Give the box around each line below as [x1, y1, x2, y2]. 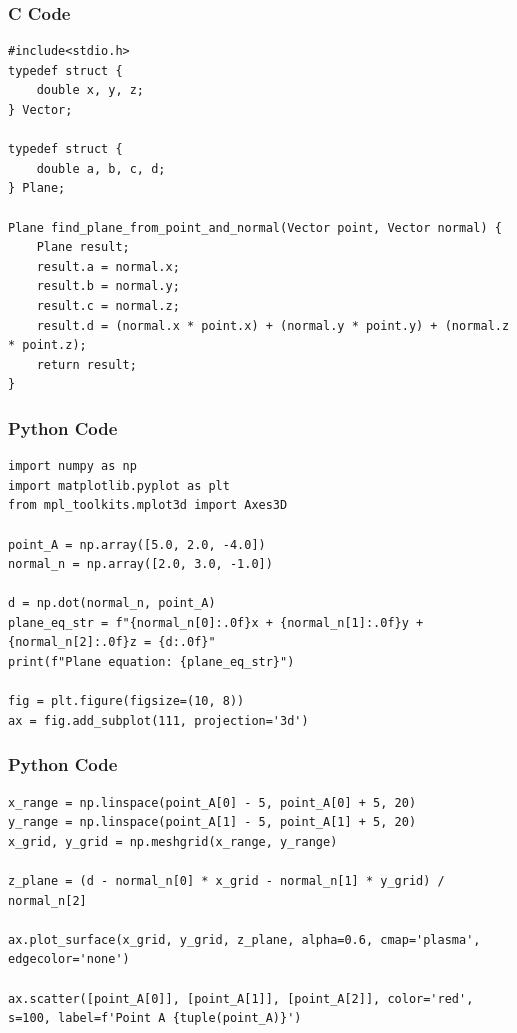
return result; [36, 357, 137, 372]
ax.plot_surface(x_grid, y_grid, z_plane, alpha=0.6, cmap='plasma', [8, 932, 481, 947]
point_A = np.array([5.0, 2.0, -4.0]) [8, 537, 266, 552]
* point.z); [8, 338, 87, 353]
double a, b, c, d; [36, 161, 166, 176]
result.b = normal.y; [36, 279, 180, 294]
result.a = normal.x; [36, 259, 180, 274]
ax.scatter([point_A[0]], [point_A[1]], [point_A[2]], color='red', [8, 991, 474, 1006]
